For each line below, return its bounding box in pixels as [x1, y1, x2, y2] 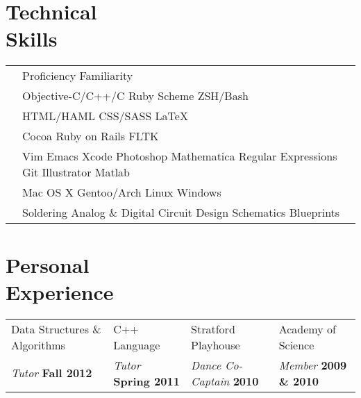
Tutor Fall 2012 [11, 365, 92, 381]
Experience [6, 277, 114, 306]
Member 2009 [278, 356, 347, 373]
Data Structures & [11, 320, 101, 337]
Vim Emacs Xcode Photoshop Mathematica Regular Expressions [22, 148, 337, 165]
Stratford [191, 320, 235, 337]
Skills [6, 24, 58, 53]
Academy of [278, 320, 336, 337]
